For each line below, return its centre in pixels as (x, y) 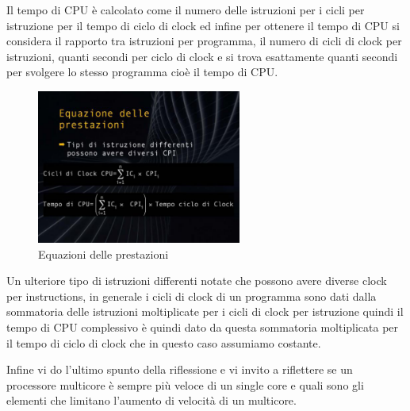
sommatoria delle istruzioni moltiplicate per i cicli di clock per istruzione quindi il (205, 311)
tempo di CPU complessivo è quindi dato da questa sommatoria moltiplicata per (203, 326)
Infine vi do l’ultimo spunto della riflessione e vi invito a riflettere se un (180, 369)
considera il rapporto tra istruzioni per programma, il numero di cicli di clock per (204, 41)
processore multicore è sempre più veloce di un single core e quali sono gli (185, 384)
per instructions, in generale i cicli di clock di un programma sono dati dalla (192, 296)
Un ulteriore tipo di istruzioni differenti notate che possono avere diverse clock (197, 280)
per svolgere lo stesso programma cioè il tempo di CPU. (142, 72)
